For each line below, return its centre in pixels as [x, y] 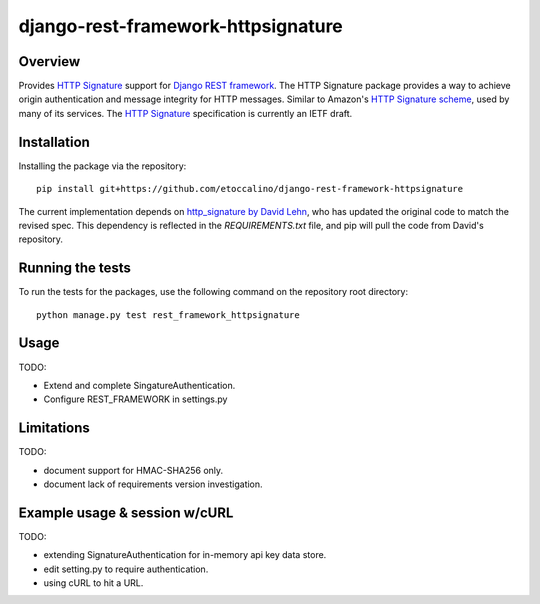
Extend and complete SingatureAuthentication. [139, 385]
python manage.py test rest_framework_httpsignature [168, 314]
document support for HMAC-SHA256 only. [133, 470]
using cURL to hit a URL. [93, 583]
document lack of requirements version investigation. [153, 484]
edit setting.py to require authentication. [126, 569]
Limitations [54, 428]
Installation [54, 141]
